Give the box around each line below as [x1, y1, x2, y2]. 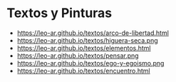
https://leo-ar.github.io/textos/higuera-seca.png [16, 36, 158, 44]
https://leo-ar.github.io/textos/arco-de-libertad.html [16, 29, 169, 37]
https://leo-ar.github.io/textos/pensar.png [16, 51, 140, 60]
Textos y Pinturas [6, 5, 113, 21]
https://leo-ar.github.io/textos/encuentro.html [16, 66, 150, 75]
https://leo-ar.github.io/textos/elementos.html [16, 43, 151, 52]
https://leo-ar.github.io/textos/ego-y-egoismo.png [16, 58, 165, 67]
